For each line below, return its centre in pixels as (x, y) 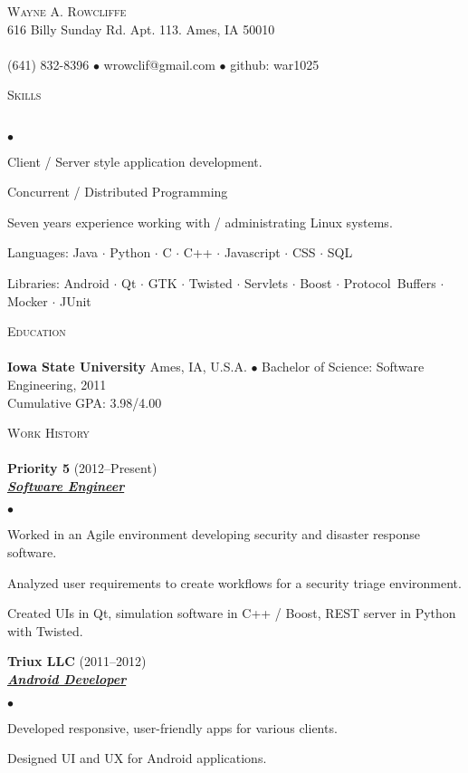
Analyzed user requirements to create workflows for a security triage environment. (234, 582)
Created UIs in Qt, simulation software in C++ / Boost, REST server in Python (232, 613)
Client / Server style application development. (135, 161)
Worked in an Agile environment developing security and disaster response (214, 534)
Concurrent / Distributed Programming (118, 192)
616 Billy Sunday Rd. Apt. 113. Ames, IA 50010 (141, 29)
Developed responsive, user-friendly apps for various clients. (172, 727)
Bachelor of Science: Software (343, 367)
